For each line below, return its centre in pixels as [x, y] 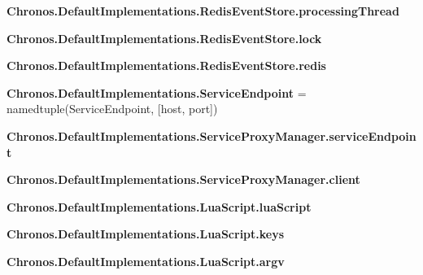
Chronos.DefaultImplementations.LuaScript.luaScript [159, 206]
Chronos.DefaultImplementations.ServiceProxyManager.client [183, 179]
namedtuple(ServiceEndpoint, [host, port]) [112, 109]
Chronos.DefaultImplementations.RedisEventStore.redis [166, 65]
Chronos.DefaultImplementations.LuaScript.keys [146, 234]
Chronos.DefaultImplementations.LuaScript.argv [146, 261]
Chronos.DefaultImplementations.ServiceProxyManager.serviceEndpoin [211, 135]
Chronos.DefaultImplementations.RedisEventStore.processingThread [203, 11]
